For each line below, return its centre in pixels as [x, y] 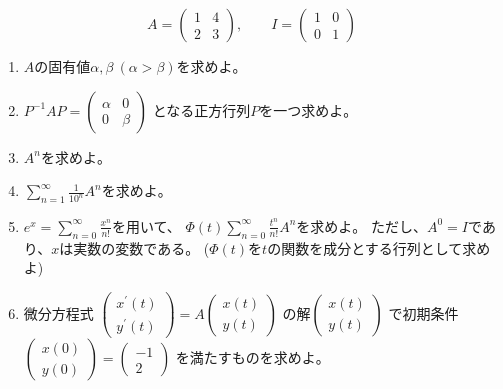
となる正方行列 [201, 109]
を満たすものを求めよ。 [252, 357]
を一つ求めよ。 [308, 109]
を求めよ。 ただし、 [361, 225]
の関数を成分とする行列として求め [379, 247]
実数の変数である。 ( [141, 247]
